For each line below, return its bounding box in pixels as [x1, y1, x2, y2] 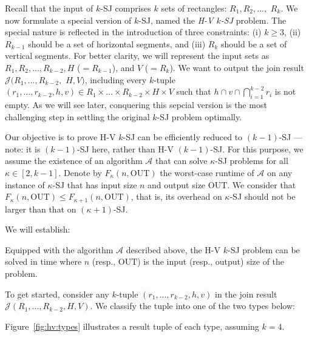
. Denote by [58, 166, 102, 179]
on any [267, 166, 293, 179]
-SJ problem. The [220, 13, 287, 26]
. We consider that [227, 178, 296, 191]
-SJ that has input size [52, 178, 137, 191]
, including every [84, 73, 147, 86]
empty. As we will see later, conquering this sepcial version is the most [5, 98, 267, 111]
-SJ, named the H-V [138, 13, 214, 26]
